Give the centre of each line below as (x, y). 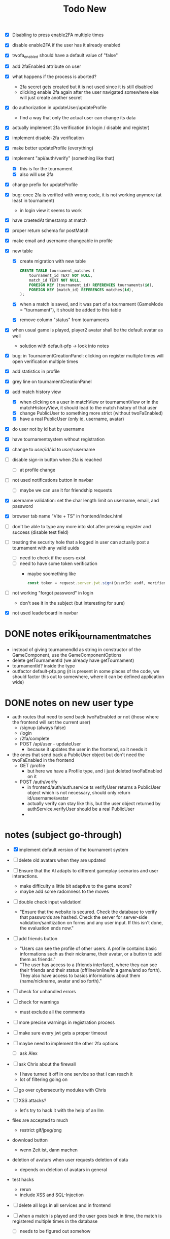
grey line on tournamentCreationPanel (52, 381)
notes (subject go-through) (63, 835)
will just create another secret (51, 98)
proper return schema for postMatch (50, 230)
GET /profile (32, 766)
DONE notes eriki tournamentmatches (78, 635)
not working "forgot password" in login (53, 592)
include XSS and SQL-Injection (52, 1195)
